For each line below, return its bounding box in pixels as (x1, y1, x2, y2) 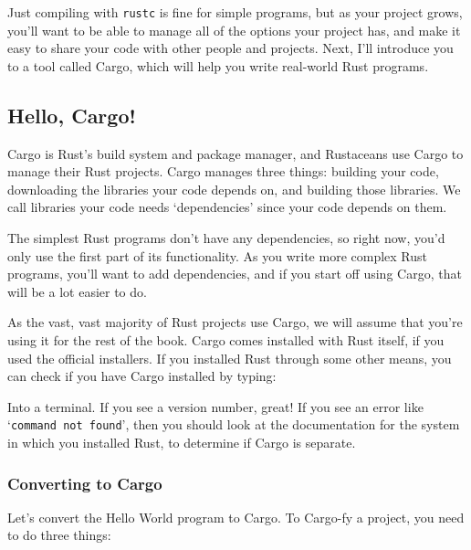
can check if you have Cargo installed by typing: (7, 366, 277, 386)
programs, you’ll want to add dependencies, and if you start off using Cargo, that (7, 264, 462, 283)
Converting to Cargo (7, 471, 162, 494)
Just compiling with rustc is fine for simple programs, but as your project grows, (7, 3, 463, 21)
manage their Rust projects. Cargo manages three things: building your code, (7, 162, 439, 181)
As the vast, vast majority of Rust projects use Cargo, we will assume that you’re (7, 312, 463, 332)
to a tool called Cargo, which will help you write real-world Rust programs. (7, 56, 429, 75)
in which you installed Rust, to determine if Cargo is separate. (7, 433, 356, 452)
